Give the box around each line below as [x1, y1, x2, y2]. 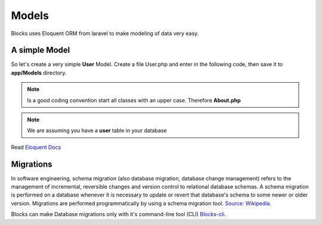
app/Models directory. [11, 69, 67, 76]
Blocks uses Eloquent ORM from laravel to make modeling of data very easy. [11, 30, 199, 37]
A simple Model [11, 45, 70, 55]
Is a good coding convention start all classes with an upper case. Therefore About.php [27, 96, 241, 104]
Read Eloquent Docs [11, 143, 61, 151]
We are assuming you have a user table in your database [27, 127, 167, 134]
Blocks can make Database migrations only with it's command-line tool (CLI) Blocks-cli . [11, 211, 226, 218]
